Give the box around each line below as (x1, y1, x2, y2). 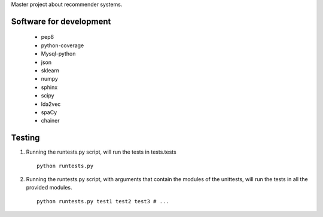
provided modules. (26, 184, 72, 191)
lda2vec (41, 100, 61, 108)
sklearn (41, 66, 60, 74)
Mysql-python (41, 50, 76, 57)
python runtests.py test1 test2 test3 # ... (36, 198, 170, 204)
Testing (11, 133, 40, 143)
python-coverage (41, 42, 84, 49)
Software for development (11, 16, 111, 26)
